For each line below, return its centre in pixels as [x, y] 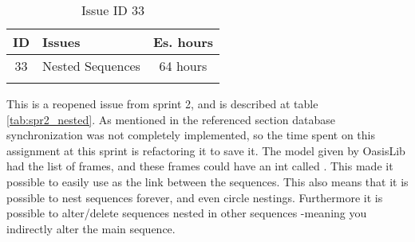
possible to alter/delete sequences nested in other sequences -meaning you [187, 213]
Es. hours [183, 42]
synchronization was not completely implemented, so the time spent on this [191, 135]
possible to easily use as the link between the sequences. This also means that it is [207, 181]
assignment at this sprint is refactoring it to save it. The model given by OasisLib [206, 150]
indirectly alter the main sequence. [91, 228]
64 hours [183, 66]
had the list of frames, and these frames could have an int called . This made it [200, 166]
